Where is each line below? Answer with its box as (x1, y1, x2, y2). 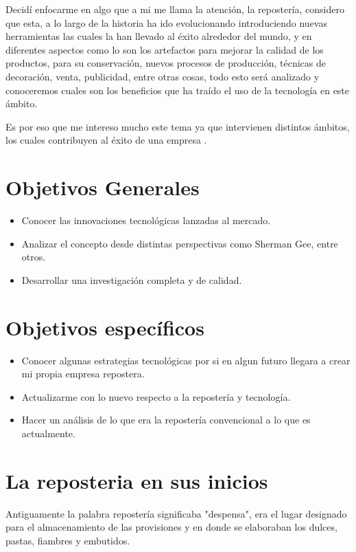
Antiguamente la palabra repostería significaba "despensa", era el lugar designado (5, 506, 347, 520)
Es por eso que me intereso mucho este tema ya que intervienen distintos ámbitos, (5, 119, 350, 133)
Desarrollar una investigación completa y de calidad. (21, 272, 242, 287)
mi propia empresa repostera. (21, 366, 145, 381)
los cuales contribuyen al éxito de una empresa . (5, 133, 207, 147)
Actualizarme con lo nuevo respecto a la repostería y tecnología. (21, 389, 291, 404)
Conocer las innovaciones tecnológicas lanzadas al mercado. (21, 213, 271, 228)
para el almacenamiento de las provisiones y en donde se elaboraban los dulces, (5, 520, 337, 534)
